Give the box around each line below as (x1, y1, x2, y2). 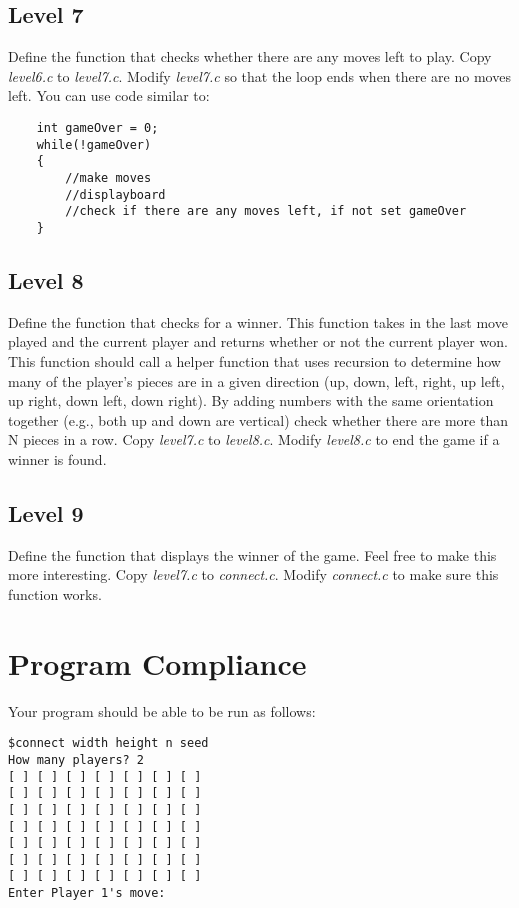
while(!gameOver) (36, 137, 152, 152)
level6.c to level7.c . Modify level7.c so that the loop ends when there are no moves (8, 65, 511, 86)
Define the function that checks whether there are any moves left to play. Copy (8, 46, 492, 67)
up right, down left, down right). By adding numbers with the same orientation (8, 390, 494, 411)
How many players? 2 (8, 752, 145, 767)
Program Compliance (8, 642, 307, 683)
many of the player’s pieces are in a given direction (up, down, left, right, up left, (8, 370, 505, 391)
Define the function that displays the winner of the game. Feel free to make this (8, 544, 497, 565)
